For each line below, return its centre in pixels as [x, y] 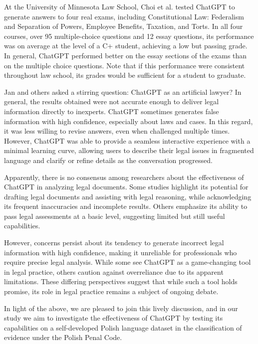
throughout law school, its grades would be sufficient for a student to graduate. [125, 75]
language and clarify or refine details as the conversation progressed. [108, 160]
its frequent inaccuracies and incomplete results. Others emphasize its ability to [126, 206]
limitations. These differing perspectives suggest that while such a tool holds [121, 281]
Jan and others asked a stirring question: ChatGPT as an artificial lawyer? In [123, 91]
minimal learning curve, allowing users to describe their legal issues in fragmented [129, 150]
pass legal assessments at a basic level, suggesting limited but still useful [115, 216]
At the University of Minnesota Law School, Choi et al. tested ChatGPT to [120, 6]
